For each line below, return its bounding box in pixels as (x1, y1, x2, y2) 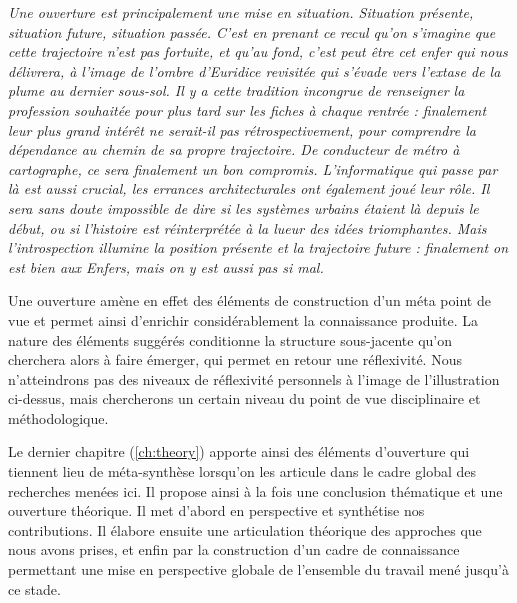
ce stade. (8, 578, 61, 599)
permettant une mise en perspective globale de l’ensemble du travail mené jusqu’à (8, 559, 509, 580)
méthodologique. (8, 407, 109, 428)
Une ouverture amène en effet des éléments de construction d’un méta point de (8, 290, 491, 311)
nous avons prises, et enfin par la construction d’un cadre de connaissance (8, 539, 460, 560)
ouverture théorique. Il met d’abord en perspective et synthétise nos (8, 500, 425, 521)
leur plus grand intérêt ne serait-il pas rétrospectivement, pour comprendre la (8, 119, 476, 140)
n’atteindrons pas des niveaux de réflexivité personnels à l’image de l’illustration (8, 368, 500, 389)
